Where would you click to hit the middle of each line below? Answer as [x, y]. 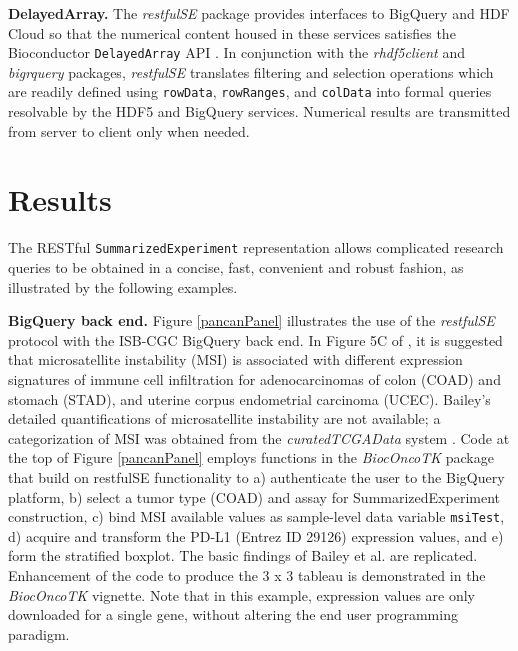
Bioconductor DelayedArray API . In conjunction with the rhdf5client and [236, 52]
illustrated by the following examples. [123, 286]
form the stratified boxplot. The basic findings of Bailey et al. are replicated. [243, 555]
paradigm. [39, 633]
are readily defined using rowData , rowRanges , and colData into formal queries [250, 91]
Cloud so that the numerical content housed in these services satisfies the [232, 32]
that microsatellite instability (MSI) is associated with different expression [235, 359]
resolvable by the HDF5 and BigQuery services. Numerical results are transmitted [259, 111]
